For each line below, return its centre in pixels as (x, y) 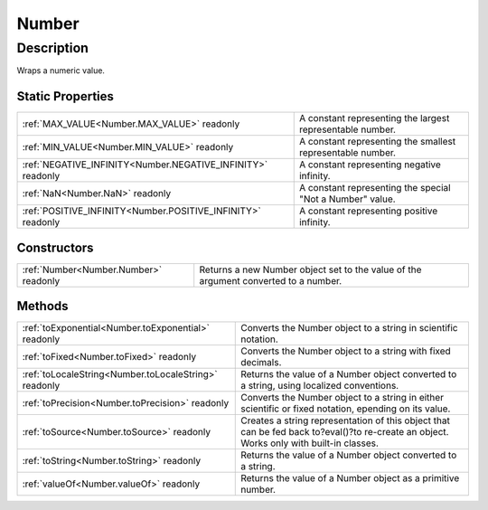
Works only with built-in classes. (310, 443)
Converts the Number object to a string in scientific (349, 328)
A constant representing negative (370, 165)
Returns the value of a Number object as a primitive (350, 478)
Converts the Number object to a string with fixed (346, 351)
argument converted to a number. (271, 280)
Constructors (55, 247)
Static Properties (66, 96)
